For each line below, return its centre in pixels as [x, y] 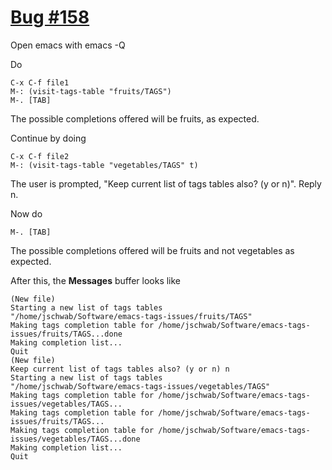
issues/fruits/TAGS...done [66, 334]
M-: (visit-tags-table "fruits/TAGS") [91, 91]
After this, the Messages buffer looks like [96, 280]
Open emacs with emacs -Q [68, 45]
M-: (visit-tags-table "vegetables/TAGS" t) [104, 165]
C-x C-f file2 [40, 156]
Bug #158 [50, 17]
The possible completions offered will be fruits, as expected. [135, 118]
